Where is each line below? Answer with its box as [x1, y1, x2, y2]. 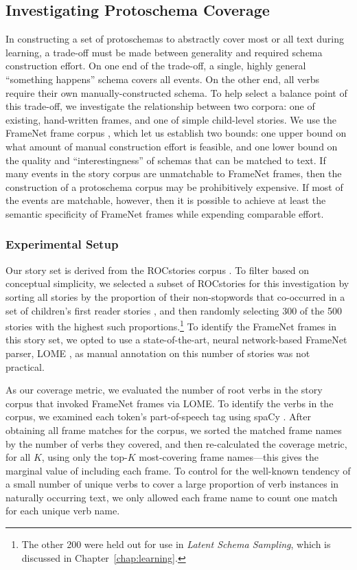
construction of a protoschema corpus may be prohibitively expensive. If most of [5, 179, 343, 194]
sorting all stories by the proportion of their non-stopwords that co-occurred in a [5, 289, 345, 304]
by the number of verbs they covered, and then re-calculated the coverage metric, [5, 436, 347, 451]
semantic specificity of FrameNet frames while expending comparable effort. [5, 206, 324, 220]
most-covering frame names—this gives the [139, 450, 319, 464]
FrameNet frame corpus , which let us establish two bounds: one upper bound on [5, 126, 347, 140]
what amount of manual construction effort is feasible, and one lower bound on [5, 139, 338, 153]
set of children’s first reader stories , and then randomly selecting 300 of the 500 [5, 303, 342, 317]
